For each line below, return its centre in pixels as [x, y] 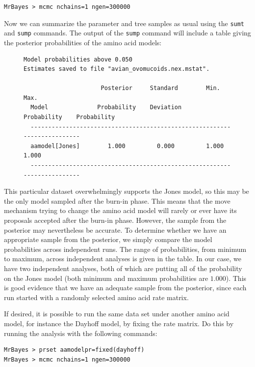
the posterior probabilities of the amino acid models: [83, 42]
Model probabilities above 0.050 [78, 59]
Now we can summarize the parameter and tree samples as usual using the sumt [124, 23]
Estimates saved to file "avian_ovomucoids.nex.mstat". [117, 69]
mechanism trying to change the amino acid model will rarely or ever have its [120, 210]
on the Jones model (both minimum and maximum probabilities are [106, 278]
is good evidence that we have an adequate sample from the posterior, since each [125, 288]
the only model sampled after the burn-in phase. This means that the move [117, 200]
